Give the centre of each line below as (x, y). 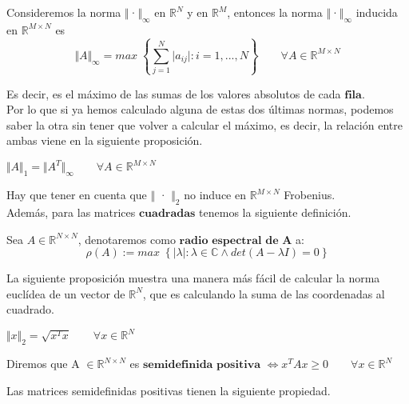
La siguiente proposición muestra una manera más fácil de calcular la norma (193, 278)
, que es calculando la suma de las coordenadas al (264, 293)
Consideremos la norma (64, 12)
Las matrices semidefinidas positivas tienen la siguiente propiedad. (169, 390)
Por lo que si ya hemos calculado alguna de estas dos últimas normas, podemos (200, 109)
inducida (377, 12)
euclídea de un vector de (66, 293)
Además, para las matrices (71, 212)
